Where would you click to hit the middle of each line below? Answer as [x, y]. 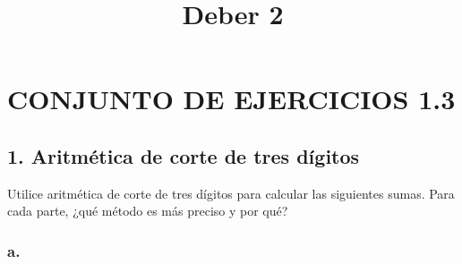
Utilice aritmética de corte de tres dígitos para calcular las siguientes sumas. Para [231, 193]
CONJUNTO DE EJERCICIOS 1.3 [231, 99]
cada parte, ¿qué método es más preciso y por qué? [148, 211]
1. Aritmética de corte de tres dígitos [184, 155]
